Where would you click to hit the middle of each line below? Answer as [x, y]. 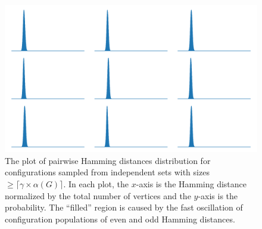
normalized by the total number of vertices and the [98, 195]
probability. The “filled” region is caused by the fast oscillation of [124, 207]
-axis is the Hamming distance [191, 183]
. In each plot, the [96, 183]
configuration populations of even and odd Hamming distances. [120, 219]
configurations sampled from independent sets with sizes [107, 172]
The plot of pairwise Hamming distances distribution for [108, 160]
